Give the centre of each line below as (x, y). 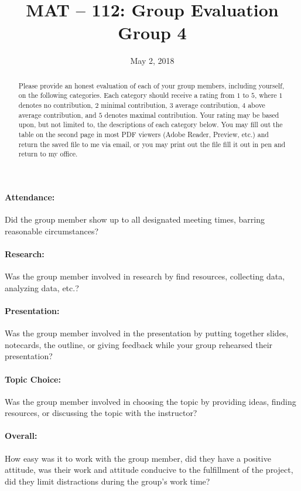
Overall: (21, 436)
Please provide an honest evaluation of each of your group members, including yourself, (151, 85)
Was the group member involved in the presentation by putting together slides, (147, 333)
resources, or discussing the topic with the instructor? (101, 413)
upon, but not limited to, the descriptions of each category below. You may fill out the (150, 125)
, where (266, 95)
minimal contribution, (134, 105)
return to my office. (48, 154)
